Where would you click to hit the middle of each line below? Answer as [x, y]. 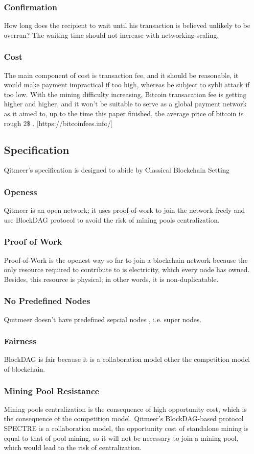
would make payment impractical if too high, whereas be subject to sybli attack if [127, 85]
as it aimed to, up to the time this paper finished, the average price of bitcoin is [124, 113]
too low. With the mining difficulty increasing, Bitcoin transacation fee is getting [125, 94]
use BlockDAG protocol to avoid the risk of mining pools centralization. [112, 219]
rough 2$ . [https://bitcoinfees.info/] [58, 123]
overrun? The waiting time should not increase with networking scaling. [112, 35]
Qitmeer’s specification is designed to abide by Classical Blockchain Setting [117, 170]
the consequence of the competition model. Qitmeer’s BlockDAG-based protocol [124, 418]
